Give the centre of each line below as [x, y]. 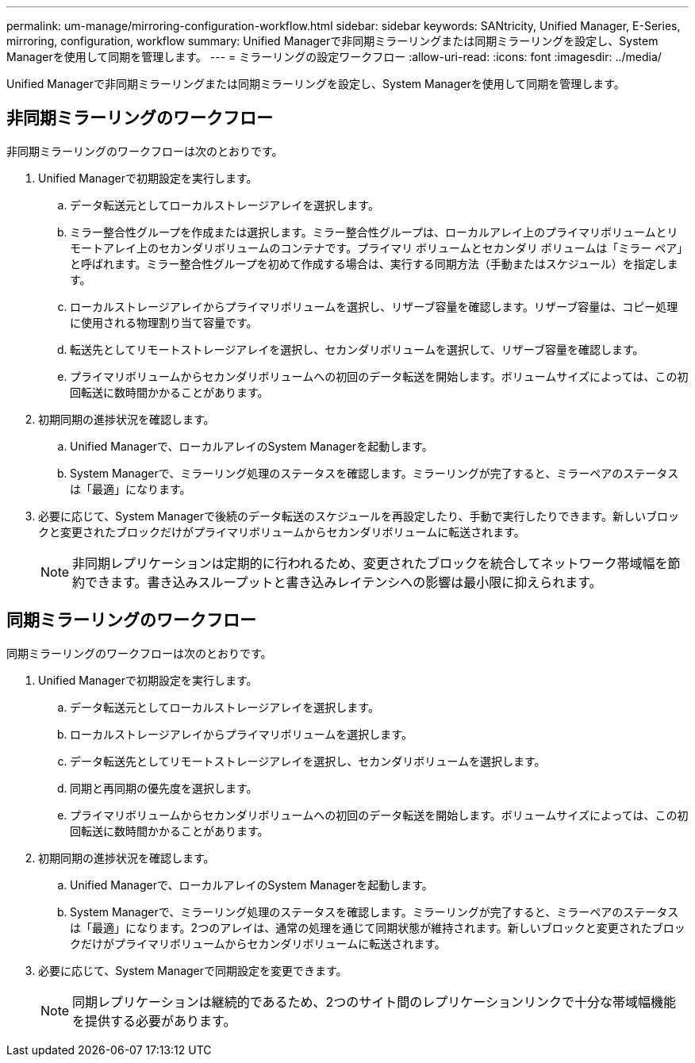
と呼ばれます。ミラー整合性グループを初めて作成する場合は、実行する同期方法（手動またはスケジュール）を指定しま [374, 263]
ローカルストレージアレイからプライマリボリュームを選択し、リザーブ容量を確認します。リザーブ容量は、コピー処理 [374, 306]
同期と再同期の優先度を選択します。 [164, 788]
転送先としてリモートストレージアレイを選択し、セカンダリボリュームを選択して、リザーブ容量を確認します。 [357, 349]
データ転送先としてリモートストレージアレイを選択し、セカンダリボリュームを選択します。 [308, 761]
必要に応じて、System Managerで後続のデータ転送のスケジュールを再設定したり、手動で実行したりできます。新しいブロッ [359, 516]
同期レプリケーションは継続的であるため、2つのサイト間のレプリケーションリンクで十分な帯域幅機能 [374, 1002]
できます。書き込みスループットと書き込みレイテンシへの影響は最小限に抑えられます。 [344, 582]
